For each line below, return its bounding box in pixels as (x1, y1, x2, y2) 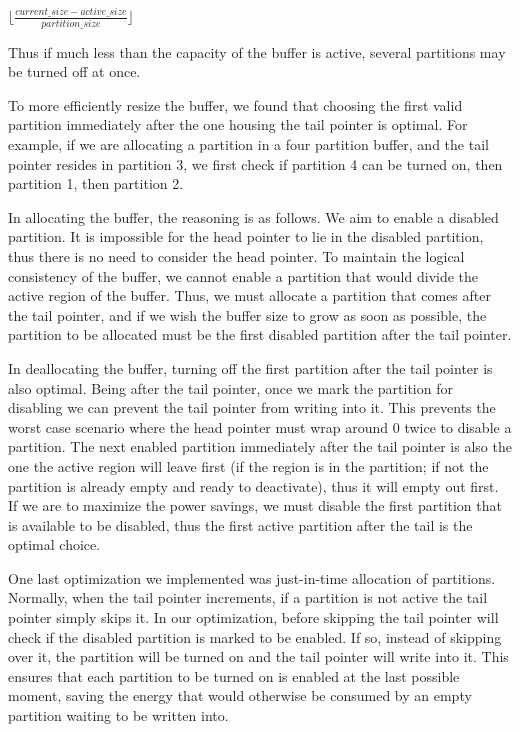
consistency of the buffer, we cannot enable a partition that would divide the (8, 265, 479, 286)
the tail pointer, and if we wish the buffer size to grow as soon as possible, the (8, 304, 487, 325)
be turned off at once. (8, 61, 141, 82)
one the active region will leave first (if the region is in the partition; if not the (8, 455, 489, 476)
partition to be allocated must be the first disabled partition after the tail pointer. (8, 324, 512, 345)
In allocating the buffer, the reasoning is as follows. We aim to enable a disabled (8, 206, 499, 227)
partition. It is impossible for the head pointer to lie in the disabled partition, (8, 226, 484, 247)
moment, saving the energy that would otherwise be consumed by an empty (8, 685, 472, 706)
